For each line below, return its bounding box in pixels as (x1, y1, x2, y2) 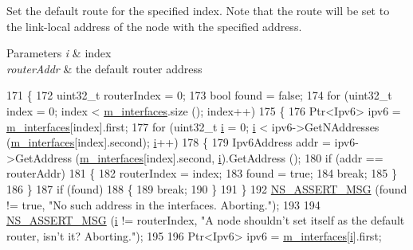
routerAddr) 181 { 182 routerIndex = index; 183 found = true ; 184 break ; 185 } (6, 165, 397, 182)
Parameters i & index (6, 45, 112, 61)
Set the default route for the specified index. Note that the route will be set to (6, 2, 390, 18)
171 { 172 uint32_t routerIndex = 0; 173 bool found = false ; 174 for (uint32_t (6, 87, 392, 104)
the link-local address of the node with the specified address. (6, 18, 302, 34)
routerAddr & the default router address (6, 60, 203, 76)
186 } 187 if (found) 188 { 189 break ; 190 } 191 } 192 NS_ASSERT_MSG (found (6, 180, 407, 197)
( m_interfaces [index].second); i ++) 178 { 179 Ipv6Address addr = (6, 134, 331, 150)
